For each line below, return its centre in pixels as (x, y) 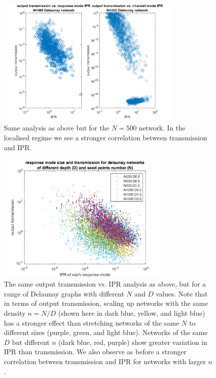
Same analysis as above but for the (57, 128)
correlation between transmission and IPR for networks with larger (105, 361)
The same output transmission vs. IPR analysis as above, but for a (105, 284)
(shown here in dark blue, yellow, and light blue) (131, 313)
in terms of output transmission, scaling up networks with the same (106, 303)
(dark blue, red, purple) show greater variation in (133, 342)
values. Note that (181, 293)
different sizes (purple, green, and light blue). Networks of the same (106, 332)
